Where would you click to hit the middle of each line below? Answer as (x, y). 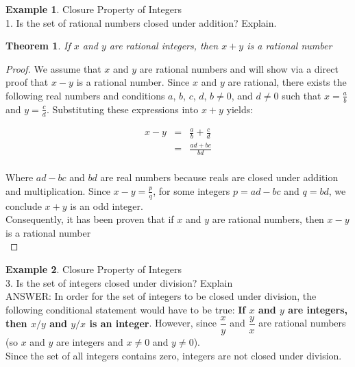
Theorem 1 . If (38, 46)
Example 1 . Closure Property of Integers (94, 9)
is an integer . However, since (153, 323)
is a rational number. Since (133, 82)
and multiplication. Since (58, 190)
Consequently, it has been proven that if (90, 219)
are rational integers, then (164, 46)
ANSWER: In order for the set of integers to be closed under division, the (161, 296)
